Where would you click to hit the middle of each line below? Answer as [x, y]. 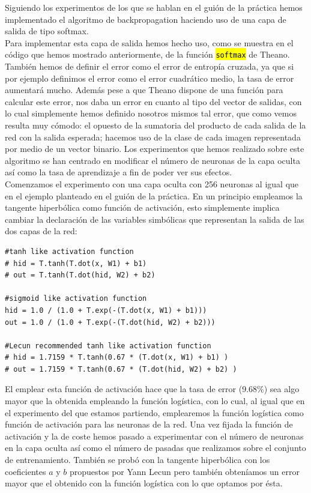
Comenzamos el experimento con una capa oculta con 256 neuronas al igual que [152, 183]
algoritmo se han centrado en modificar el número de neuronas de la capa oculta [152, 160]
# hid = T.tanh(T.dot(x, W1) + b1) [76, 263]
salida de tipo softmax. [47, 31]
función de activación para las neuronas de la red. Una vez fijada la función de [149, 424]
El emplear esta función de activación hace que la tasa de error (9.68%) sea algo [152, 389]
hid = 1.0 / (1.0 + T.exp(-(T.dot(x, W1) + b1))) [106, 310]
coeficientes [26, 471]
